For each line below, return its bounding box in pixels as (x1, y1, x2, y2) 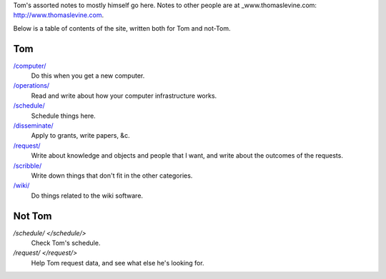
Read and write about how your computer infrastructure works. (31, 91, 217, 100)
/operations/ (13, 81, 50, 90)
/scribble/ (13, 161, 42, 170)
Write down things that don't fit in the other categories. (31, 171, 193, 180)
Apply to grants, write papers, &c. (31, 131, 130, 140)
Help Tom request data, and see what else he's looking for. (31, 258, 204, 267)
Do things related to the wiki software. (31, 191, 143, 200)
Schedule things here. (31, 111, 96, 120)
